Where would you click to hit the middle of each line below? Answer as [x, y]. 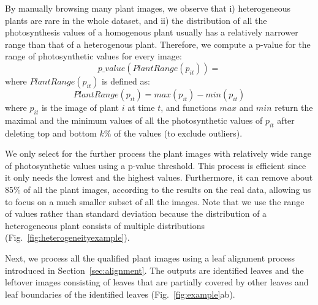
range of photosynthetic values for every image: [93, 56]
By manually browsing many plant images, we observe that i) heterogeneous [148, 8]
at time [141, 107]
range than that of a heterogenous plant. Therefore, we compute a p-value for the [158, 44]
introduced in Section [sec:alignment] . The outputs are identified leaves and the [154, 270]
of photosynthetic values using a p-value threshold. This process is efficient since [156, 165]
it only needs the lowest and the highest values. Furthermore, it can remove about [159, 177]
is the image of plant [80, 107]
